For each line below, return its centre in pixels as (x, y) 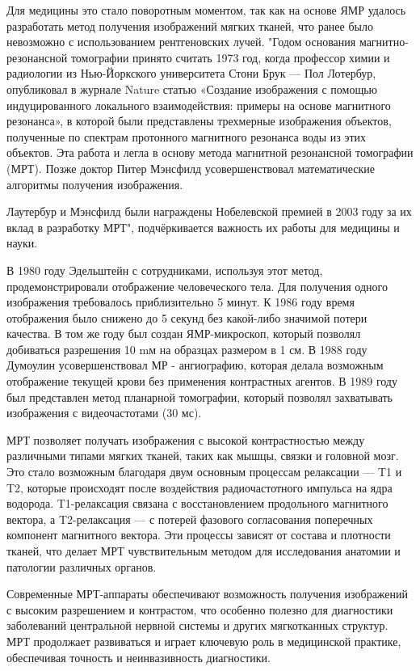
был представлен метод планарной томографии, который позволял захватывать (199, 397)
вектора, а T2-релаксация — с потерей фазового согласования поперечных (190, 519)
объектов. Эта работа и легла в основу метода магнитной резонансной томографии (210, 152)
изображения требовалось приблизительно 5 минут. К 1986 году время (181, 302)
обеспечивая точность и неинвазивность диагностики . (139, 657)
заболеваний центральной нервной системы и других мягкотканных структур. (197, 625)
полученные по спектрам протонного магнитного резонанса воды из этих (187, 136)
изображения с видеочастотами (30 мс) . (104, 413)
